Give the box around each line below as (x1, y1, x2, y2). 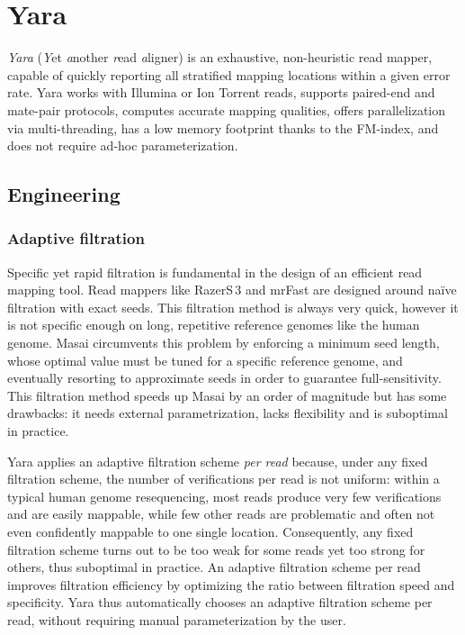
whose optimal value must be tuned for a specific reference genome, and (7, 350, 403, 369)
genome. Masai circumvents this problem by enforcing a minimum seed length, (7, 333, 440, 352)
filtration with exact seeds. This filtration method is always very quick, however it (7, 297, 459, 316)
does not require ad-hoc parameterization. (7, 136, 238, 155)
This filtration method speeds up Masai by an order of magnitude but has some (7, 386, 447, 404)
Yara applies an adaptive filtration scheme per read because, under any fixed (7, 451, 428, 470)
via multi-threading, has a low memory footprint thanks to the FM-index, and (7, 118, 439, 137)
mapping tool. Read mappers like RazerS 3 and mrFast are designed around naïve (7, 280, 457, 299)
